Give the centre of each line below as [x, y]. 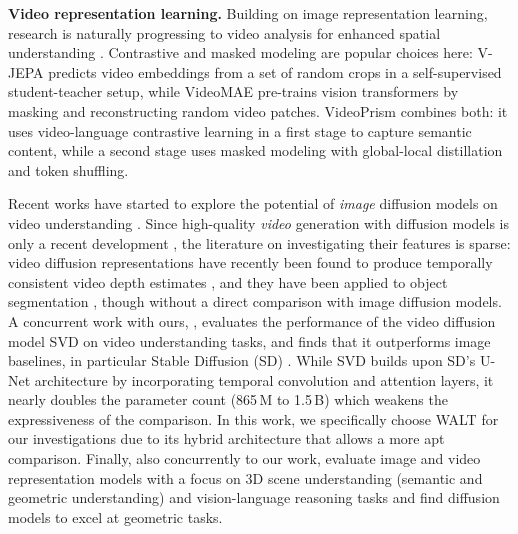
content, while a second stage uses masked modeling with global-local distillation [255, 150]
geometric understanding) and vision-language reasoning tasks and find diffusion [254, 497]
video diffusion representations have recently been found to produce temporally [250, 262]
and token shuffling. [68, 169]
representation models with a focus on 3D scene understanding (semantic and [245, 477]
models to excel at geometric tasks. [115, 516]
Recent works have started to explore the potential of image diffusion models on [253, 203]
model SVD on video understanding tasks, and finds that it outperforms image [249, 340]
